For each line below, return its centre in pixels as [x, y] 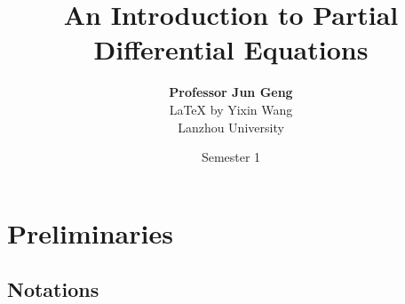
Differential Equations [231, 49]
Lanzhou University [231, 127]
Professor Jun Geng [231, 92]
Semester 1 [231, 157]
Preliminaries [90, 232]
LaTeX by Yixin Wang [231, 109]
